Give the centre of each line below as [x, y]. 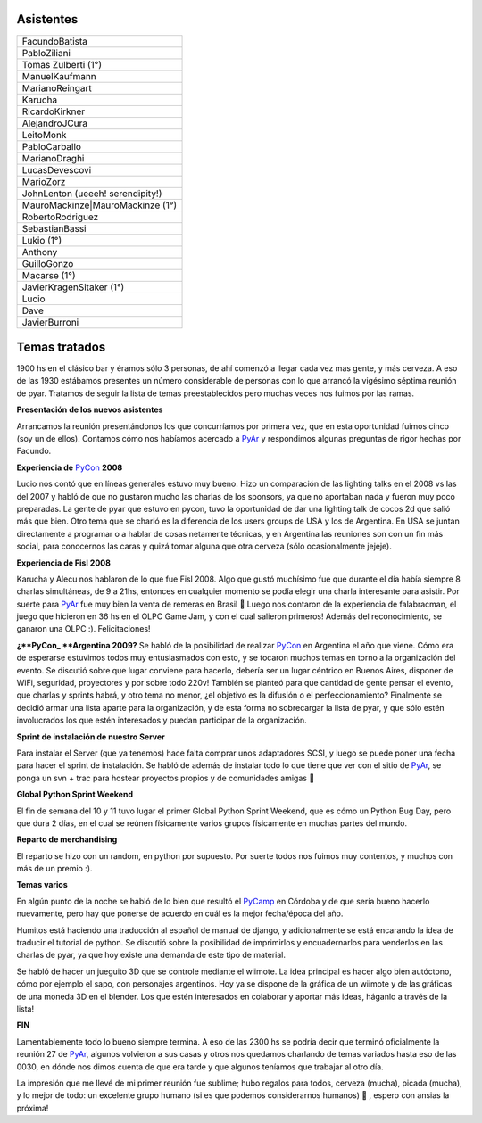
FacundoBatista [55, 41]
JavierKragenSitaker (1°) [73, 287]
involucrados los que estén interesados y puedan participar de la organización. [162, 720]
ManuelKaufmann [59, 76]
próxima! [33, 1108]
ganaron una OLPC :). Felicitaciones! [83, 629]
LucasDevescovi [57, 169]
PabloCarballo [52, 146]
